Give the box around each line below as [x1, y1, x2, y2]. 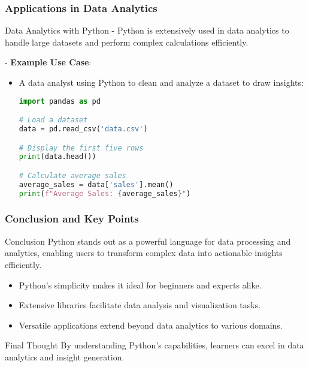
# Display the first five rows [19, 143, 144, 152]
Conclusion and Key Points [5, 211, 139, 226]
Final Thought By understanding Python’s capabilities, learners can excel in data [5, 339, 304, 351]
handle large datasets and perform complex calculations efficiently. [5, 35, 249, 48]
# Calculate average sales [19, 171, 126, 180]
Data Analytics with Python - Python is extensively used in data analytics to [5, 24, 289, 37]
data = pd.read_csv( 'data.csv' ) [19, 125, 148, 133]
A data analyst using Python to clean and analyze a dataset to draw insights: [19, 76, 304, 88]
